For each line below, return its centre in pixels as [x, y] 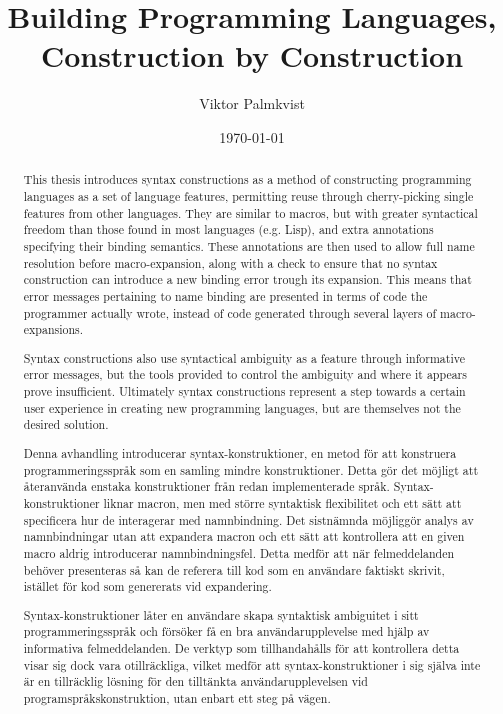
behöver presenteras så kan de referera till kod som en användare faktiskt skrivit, [234, 569]
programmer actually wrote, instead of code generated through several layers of [230, 312]
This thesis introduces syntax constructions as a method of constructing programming [247, 179]
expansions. [53, 329]
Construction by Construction [252, 55]
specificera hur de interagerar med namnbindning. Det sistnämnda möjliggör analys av [248, 519]
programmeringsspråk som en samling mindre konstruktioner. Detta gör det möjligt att [251, 469]
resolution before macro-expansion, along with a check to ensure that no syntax [230, 262]
